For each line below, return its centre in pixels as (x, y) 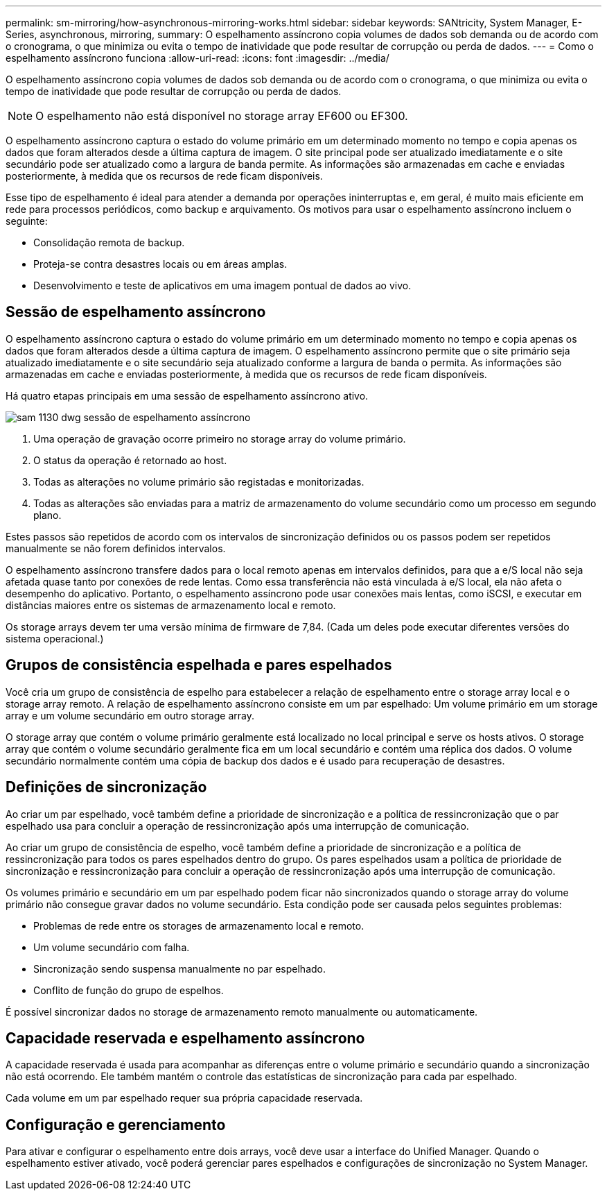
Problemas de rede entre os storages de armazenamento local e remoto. (199, 925)
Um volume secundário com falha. (112, 947)
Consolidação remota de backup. (109, 242)
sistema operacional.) (55, 638)
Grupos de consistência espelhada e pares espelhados (199, 665)
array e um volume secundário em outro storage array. (130, 715)
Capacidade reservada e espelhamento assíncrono (185, 1038)
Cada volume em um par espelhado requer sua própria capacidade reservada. (184, 1098)
